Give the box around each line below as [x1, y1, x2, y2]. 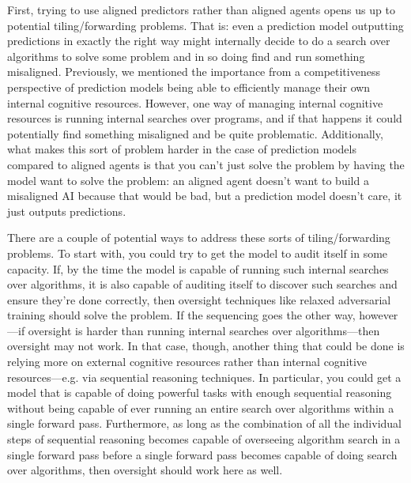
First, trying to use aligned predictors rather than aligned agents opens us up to [7, 2, 395, 17]
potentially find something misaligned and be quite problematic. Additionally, [7, 125, 383, 142]
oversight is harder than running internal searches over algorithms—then [28, 322, 380, 338]
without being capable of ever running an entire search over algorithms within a [7, 399, 394, 416]
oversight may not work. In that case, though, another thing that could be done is [7, 338, 405, 354]
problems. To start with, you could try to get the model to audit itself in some [7, 244, 388, 261]
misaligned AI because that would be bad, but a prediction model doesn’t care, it [7, 187, 402, 204]
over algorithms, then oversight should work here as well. [7, 462, 283, 478]
